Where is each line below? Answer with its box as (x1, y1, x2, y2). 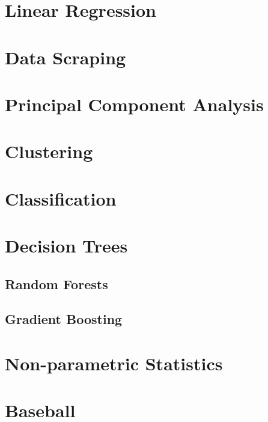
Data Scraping (5, 44, 126, 69)
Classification (5, 186, 117, 210)
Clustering (5, 139, 93, 164)
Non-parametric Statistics (5, 351, 223, 375)
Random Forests (5, 274, 108, 293)
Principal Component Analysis (5, 91, 264, 116)
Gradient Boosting (5, 310, 123, 328)
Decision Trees (5, 233, 128, 258)
